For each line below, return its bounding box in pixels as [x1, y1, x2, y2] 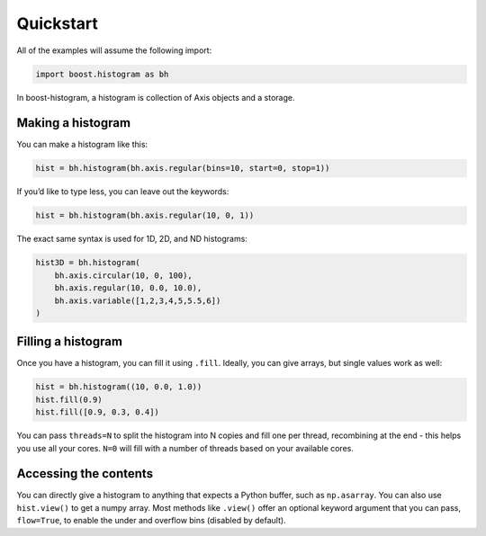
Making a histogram [16, 115, 130, 130]
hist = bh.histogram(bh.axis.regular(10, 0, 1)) [35, 210, 255, 220]
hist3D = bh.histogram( [35, 257, 141, 268]
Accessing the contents [16, 466, 153, 481]
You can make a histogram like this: [16, 139, 148, 150]
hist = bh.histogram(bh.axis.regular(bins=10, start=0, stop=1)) [35, 163, 330, 174]
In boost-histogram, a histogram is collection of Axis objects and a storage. [16, 92, 295, 103]
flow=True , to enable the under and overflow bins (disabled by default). [16, 515, 287, 526]
